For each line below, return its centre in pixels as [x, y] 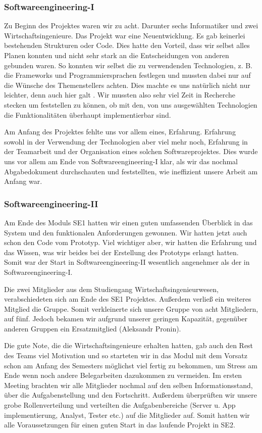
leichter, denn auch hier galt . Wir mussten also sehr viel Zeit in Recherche [120, 95]
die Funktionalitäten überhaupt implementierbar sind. [88, 114]
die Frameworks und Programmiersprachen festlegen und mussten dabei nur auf [127, 75]
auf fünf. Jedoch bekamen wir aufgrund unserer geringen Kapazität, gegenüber [126, 319]
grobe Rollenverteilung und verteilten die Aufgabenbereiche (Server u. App [120, 405]
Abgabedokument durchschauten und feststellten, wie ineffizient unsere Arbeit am [131, 171]
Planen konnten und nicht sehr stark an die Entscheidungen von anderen [117, 55]
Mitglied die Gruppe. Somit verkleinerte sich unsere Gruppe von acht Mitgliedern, [131, 308]
